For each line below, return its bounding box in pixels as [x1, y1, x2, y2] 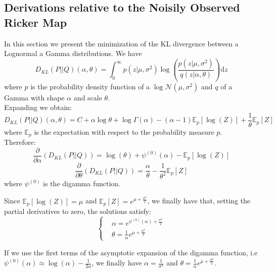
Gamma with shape [4, 92, 65, 102]
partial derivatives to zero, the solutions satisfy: [4, 206, 152, 216]
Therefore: [4, 137, 36, 147]
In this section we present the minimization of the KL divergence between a [4, 38, 239, 48]
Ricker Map [4, 14, 67, 30]
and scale [73, 92, 102, 102]
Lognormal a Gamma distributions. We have [4, 48, 142, 59]
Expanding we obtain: [4, 102, 72, 113]
